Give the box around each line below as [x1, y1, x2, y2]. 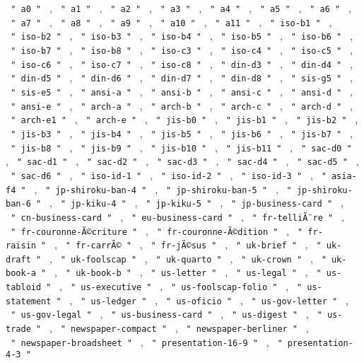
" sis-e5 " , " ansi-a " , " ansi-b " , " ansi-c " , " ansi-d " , [11, 83, 353, 98]
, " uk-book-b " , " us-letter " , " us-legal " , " [54, 265, 322, 280]
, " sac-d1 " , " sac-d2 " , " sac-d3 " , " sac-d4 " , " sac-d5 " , [6, 154, 359, 168]
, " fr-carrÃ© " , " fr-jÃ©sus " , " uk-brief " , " [54, 237, 322, 252]
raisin [6, 241, 36, 251]
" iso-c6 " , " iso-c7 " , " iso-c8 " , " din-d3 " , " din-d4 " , [11, 56, 353, 71]
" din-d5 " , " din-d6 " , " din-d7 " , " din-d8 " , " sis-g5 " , [11, 70, 353, 85]
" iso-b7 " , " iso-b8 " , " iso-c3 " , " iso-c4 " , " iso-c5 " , [11, 42, 353, 57]
